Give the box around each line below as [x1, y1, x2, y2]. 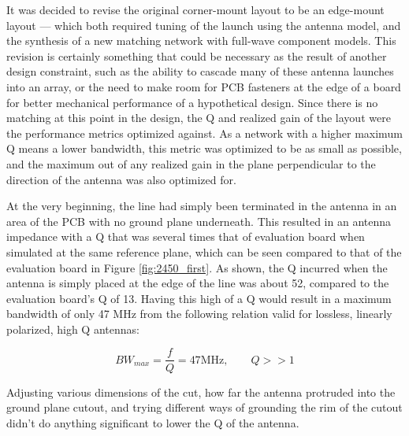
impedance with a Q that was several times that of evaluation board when [6, 228, 365, 245]
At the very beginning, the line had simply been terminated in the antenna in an [6, 198, 397, 214]
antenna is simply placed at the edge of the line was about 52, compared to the [6, 275, 389, 291]
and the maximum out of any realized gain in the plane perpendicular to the [6, 155, 376, 172]
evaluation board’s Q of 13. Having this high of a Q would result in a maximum [6, 290, 392, 306]
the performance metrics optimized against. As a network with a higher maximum [6, 124, 403, 141]
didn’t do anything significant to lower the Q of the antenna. [6, 414, 299, 430]
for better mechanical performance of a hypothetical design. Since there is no [6, 94, 378, 110]
